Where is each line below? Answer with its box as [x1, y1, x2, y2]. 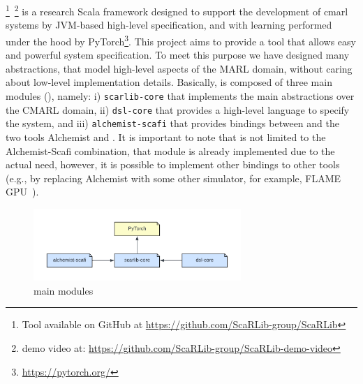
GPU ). [6, 184, 39, 199]
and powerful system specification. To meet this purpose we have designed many [6, 47, 350, 62]
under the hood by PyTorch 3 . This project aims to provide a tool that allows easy [6, 32, 356, 48]
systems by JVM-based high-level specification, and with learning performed [6, 17, 332, 32]
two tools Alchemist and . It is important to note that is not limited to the [6, 130, 326, 145]
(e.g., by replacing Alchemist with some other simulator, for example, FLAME [6, 170, 341, 185]
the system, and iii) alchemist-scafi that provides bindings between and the [6, 116, 339, 131]
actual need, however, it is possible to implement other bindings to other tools [6, 157, 340, 172]
